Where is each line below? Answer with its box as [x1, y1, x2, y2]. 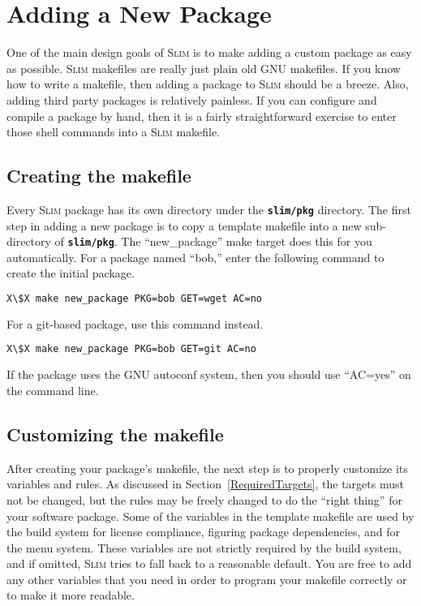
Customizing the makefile [6, 421, 224, 446]
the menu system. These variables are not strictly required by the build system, [6, 539, 402, 556]
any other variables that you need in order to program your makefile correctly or [6, 570, 407, 587]
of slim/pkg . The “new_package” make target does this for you [54, 233, 372, 250]
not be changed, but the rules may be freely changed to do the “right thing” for [6, 491, 402, 508]
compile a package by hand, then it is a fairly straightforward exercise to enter [6, 107, 397, 124]
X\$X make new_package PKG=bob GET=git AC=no [6, 343, 256, 355]
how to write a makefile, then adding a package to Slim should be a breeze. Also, [6, 75, 409, 92]
